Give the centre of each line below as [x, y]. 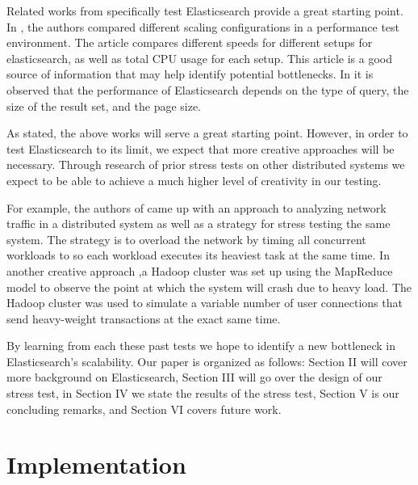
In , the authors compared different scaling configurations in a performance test [203, 26]
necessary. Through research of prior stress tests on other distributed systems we [206, 164]
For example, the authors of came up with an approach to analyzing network [196, 207]
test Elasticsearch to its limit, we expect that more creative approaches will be [201, 148]
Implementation [96, 464]
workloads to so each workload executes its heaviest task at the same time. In [198, 255]
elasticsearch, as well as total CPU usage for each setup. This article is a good [200, 58]
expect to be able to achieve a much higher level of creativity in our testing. [194, 180]
